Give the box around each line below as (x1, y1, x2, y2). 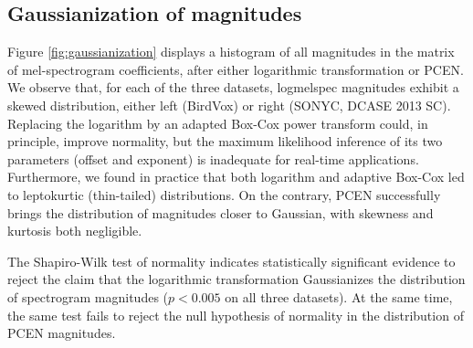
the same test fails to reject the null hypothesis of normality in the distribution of (7, 305, 464, 324)
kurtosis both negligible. (7, 221, 142, 240)
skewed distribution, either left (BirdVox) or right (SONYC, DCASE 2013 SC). (7, 95, 451, 114)
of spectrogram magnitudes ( (7, 287, 169, 306)
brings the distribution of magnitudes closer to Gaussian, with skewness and (7, 203, 434, 222)
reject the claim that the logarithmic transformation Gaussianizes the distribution (7, 269, 466, 289)
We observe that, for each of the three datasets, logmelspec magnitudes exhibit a (7, 78, 459, 97)
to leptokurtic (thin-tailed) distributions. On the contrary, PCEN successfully (7, 185, 441, 204)
